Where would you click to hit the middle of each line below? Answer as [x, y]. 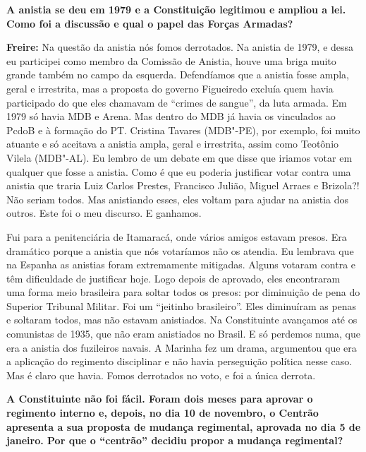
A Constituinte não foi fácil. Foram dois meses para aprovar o [160, 399]
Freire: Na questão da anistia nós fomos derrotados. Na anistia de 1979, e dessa [180, 47]
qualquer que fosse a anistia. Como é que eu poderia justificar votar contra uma [179, 171]
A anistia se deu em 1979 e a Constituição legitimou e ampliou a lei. [176, 9]
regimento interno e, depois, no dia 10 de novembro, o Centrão [163, 413]
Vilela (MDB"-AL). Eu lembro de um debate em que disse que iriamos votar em [179, 157]
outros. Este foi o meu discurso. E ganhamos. [104, 213]
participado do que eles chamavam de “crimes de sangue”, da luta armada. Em [177, 102]
